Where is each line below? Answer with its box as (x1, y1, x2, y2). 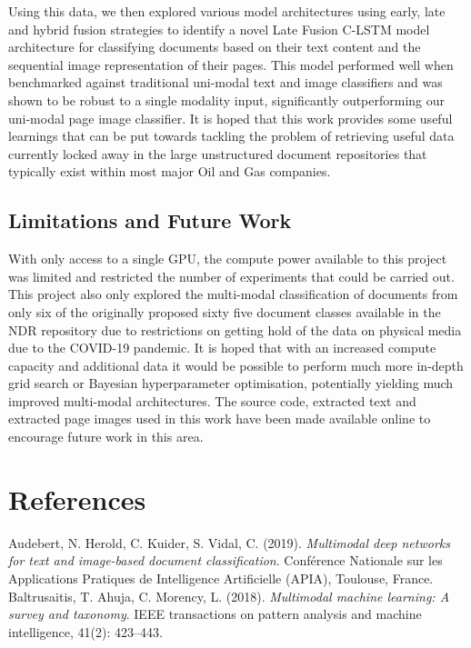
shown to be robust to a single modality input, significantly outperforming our (8, 90, 446, 109)
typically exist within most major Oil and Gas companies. (8, 162, 331, 181)
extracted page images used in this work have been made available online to (8, 409, 431, 428)
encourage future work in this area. (8, 427, 204, 446)
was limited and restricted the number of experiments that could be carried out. (8, 266, 455, 285)
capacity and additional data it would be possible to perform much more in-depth (8, 355, 464, 374)
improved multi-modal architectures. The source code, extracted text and (8, 391, 416, 410)
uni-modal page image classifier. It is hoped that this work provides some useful (8, 108, 453, 127)
